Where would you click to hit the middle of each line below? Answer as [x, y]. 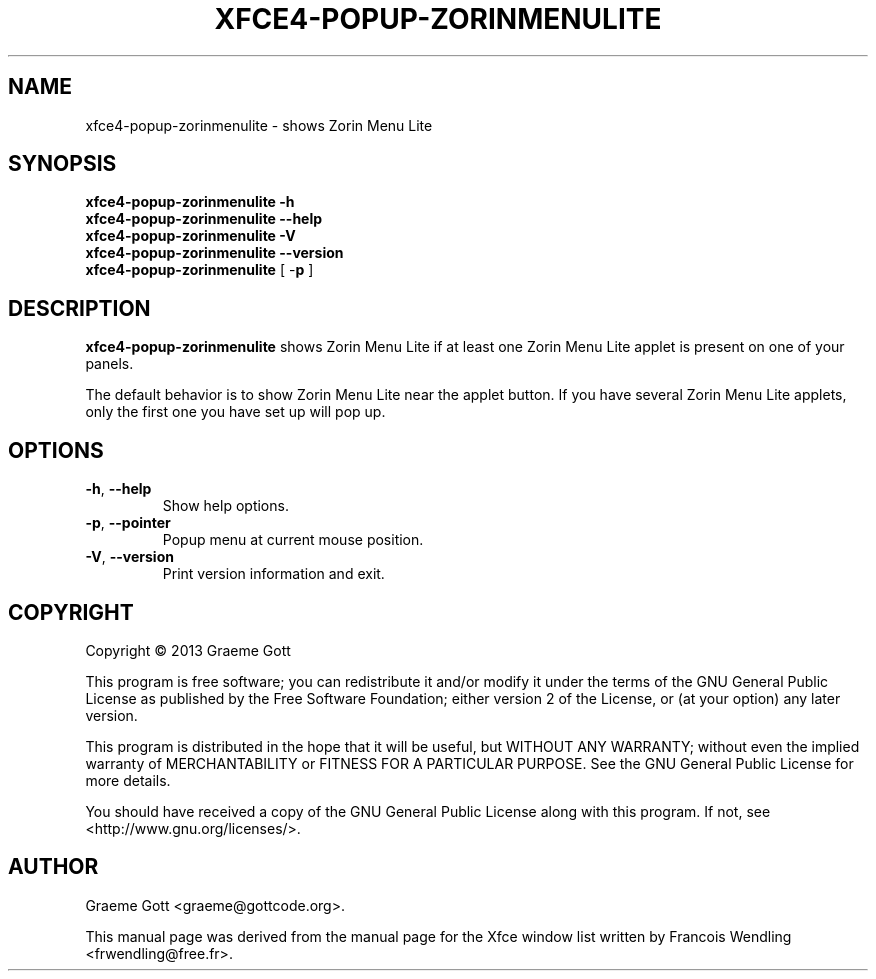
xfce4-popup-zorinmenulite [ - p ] [199, 270]
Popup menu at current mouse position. [293, 540]
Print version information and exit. [273, 574]
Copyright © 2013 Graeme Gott [188, 650]
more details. [128, 780]
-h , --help [118, 489]
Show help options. [225, 506]
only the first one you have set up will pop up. [235, 412]
